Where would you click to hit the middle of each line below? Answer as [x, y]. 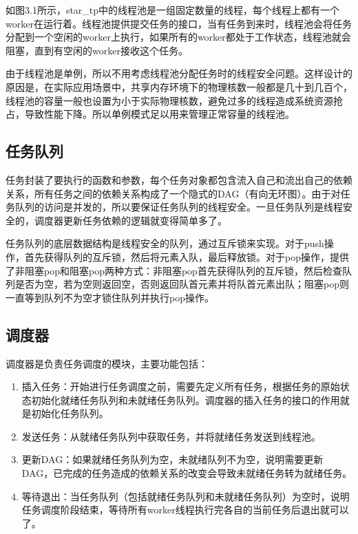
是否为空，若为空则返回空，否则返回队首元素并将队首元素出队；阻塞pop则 [182, 284]
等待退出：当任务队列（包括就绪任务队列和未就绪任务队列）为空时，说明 [186, 496]
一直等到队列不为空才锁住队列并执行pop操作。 [110, 297]
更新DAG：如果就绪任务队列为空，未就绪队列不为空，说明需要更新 [172, 459]
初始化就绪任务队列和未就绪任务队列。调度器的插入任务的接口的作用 [186, 399]
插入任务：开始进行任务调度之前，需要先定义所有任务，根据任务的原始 [181, 386]
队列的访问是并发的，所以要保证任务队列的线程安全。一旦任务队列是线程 [179, 207]
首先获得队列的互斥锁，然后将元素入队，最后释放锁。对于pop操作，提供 [187, 256]
